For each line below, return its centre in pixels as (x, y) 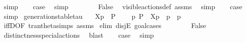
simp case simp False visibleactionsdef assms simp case (123, 6)
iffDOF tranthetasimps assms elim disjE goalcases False (105, 25)
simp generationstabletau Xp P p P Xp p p (92, 16)
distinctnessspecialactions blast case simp (79, 35)
